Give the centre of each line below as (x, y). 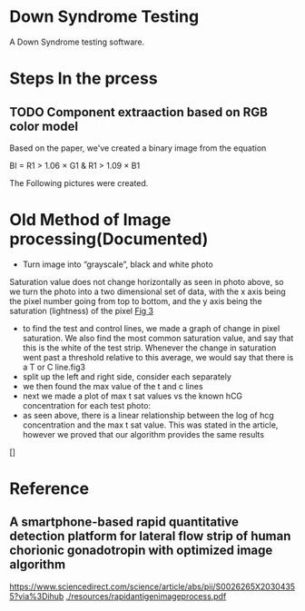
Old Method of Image (90, 220)
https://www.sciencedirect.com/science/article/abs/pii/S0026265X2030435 (152, 586)
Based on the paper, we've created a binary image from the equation (138, 148)
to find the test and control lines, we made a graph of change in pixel (151, 328)
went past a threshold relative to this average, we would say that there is (158, 357)
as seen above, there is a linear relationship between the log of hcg (148, 415)
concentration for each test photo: (87, 405)
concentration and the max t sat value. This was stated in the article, (150, 425)
